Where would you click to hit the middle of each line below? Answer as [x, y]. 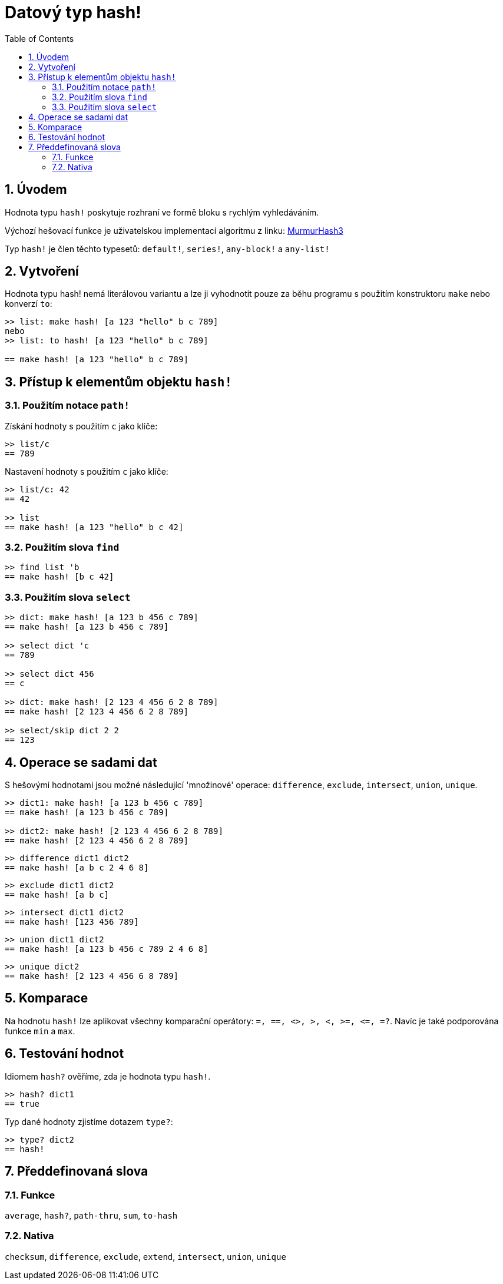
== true [22, 1103]
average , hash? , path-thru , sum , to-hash [91, 1215]
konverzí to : [29, 304]
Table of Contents [39, 38]
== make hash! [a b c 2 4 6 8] [77, 868]
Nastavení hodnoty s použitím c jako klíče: [87, 471]
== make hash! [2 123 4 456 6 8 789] [92, 976]
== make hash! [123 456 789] [72, 922]
